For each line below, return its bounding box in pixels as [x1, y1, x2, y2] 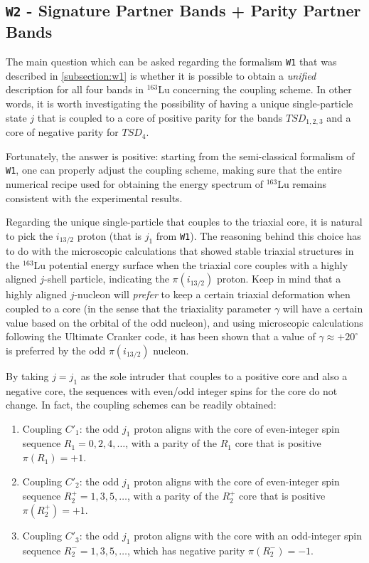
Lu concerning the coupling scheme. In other [158, 82, 352, 97]
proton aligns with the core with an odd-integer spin [134, 528, 362, 543]
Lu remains [277, 176, 326, 191]
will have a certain [282, 300, 363, 315]
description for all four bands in [6, 82, 144, 97]
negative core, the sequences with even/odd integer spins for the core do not [6, 383, 338, 398]
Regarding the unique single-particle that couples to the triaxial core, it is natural [6, 214, 363, 229]
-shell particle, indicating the [44, 271, 169, 286]
